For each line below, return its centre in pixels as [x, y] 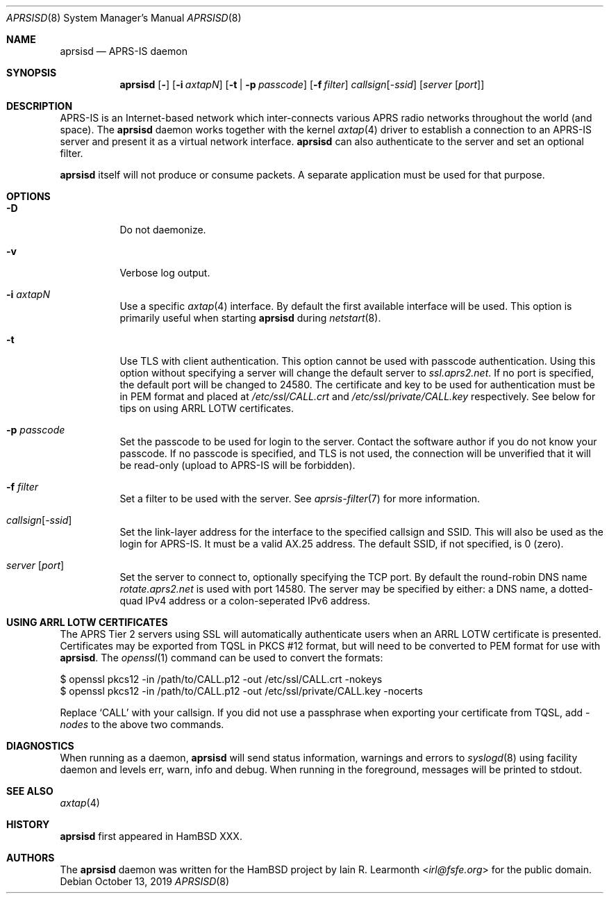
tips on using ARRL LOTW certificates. [207, 408]
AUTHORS [31, 858]
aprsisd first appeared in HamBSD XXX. [151, 836]
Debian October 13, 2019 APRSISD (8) [145, 881]
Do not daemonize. [163, 230]
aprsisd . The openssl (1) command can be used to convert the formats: [222, 658]
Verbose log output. [165, 273]
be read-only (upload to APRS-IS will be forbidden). [237, 465]
